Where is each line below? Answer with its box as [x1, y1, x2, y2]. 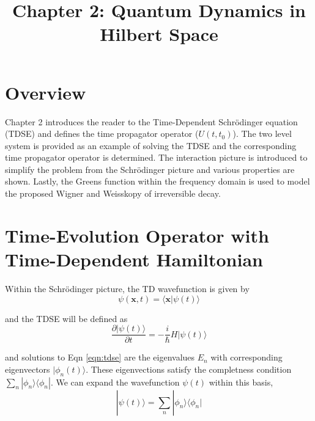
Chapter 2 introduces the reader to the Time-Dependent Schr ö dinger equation [5, 115, 298, 128]
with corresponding [210, 351, 283, 364]
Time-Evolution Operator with [5, 222, 269, 247]
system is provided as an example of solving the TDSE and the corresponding [5, 139, 297, 152]
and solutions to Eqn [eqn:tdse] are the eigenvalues [5, 351, 195, 364]
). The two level [232, 127, 292, 140]
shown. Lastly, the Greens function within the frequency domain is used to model [5, 175, 310, 188]
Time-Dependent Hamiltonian [5, 247, 263, 272]
